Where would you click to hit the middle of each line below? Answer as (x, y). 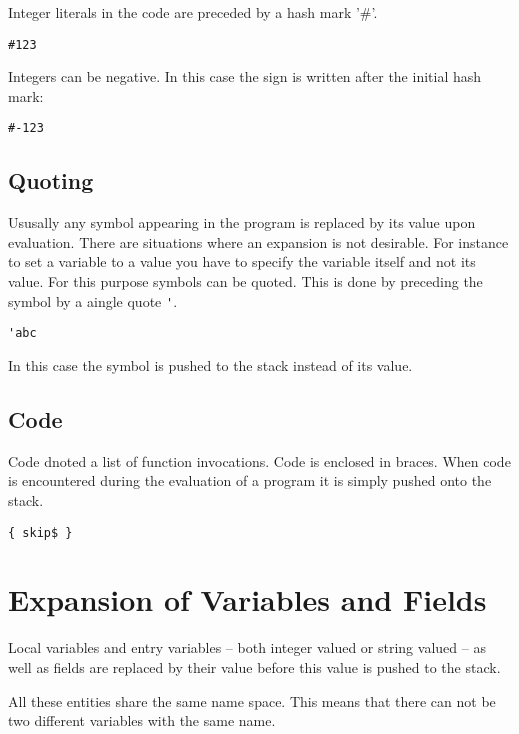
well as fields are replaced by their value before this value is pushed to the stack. (254, 666)
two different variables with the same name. (142, 720)
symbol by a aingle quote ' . (93, 300)
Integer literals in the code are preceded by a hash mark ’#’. (193, 12)
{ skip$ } (40, 532)
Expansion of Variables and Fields (247, 599)
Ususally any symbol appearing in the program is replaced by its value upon (242, 222)
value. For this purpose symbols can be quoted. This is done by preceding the (245, 281)
